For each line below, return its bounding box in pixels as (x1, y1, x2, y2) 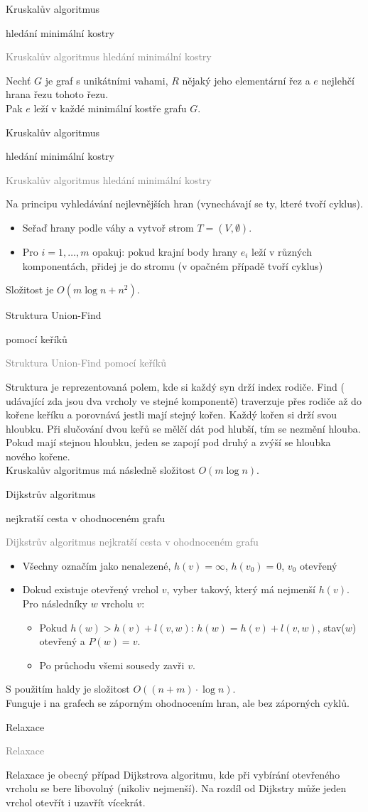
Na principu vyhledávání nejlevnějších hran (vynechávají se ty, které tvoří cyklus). (6, 196, 363, 211)
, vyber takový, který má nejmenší (166, 582, 315, 597)
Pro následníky (22, 596, 88, 611)
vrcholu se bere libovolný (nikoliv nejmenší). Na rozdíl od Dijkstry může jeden (6, 781, 347, 796)
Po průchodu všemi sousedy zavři (39, 657, 185, 672)
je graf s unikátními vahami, (45, 72, 168, 87)
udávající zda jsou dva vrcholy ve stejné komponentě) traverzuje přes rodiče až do (6, 393, 362, 408)
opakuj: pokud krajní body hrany (92, 244, 238, 259)
